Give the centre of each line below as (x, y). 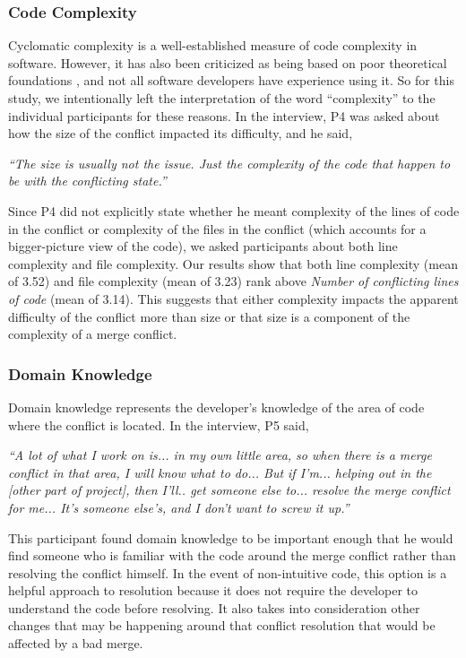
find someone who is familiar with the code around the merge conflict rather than (232, 555)
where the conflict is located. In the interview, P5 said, (159, 424)
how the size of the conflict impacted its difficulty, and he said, (181, 133)
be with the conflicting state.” (87, 181)
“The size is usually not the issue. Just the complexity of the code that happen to (229, 163)
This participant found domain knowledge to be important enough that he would (231, 537)
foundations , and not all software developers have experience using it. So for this (231, 80)
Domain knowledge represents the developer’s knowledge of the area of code (216, 407)
